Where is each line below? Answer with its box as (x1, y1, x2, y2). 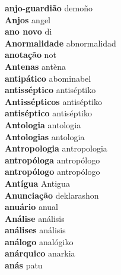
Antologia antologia (5, 118, 81, 131)
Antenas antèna (5, 60, 66, 72)
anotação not (5, 48, 56, 61)
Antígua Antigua (5, 177, 70, 189)
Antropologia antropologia (5, 142, 107, 155)
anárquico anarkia (5, 247, 75, 259)
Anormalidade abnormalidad (5, 36, 116, 49)
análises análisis (5, 224, 66, 236)
